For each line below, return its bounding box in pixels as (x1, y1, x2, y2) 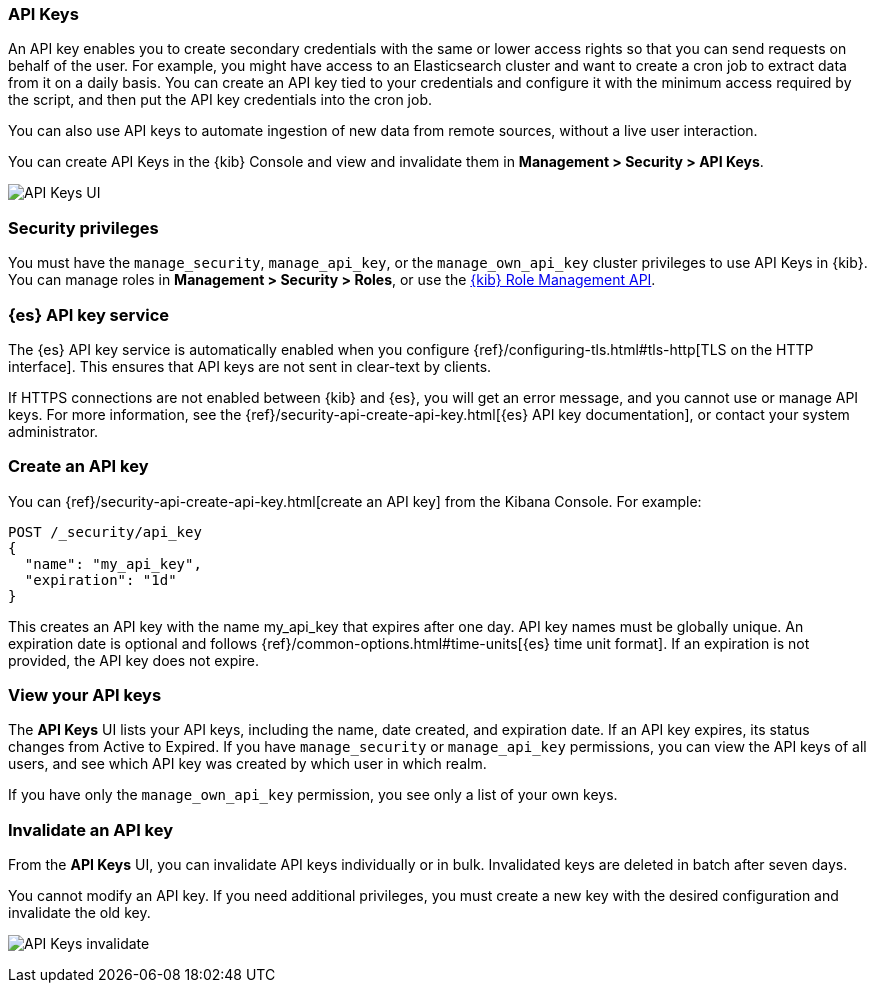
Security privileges (8, 217, 159, 238)
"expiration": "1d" (24, 571, 177, 588)
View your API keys (8, 685, 162, 705)
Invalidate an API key (8, 819, 174, 840)
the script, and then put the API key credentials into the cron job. (8, 91, 433, 109)
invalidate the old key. (8, 904, 151, 922)
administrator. (8, 422, 99, 440)
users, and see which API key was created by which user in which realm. (8, 755, 487, 773)
